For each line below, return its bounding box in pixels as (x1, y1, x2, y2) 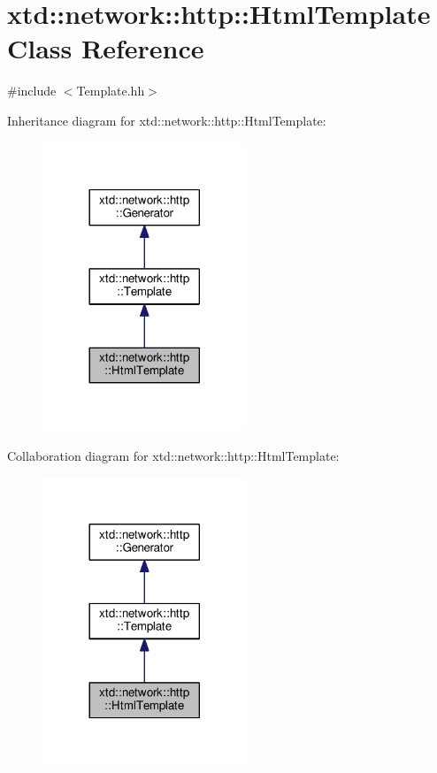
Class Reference (7, 30, 204, 66)
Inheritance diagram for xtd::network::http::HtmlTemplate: (7, 111, 326, 129)
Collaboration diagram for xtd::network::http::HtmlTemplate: (7, 446, 340, 464)
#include (7, 81, 57, 100)
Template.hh (76, 81, 145, 100)
